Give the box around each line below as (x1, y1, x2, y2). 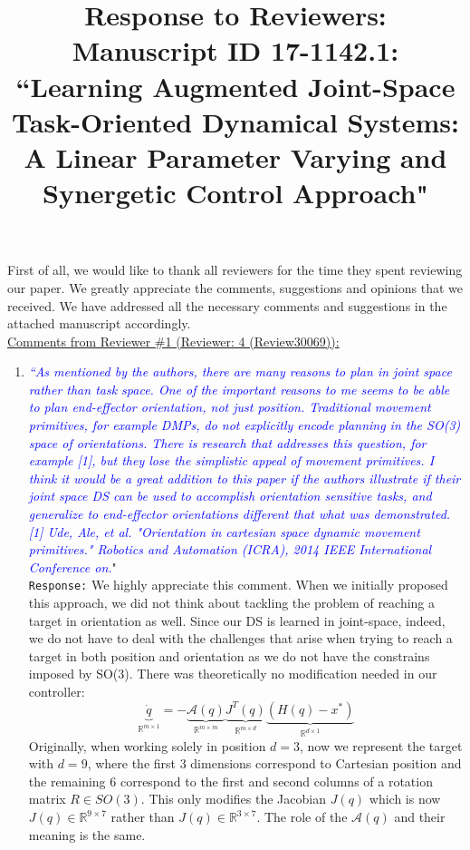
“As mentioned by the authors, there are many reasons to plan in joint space (28, 362, 452, 381)
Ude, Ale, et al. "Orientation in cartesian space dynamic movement (47, 522, 420, 541)
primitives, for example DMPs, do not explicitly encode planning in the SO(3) (28, 415, 461, 435)
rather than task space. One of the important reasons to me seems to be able (28, 379, 450, 398)
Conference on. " (28, 557, 117, 576)
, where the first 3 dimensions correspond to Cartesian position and (87, 754, 462, 773)
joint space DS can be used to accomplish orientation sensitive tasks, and (28, 486, 432, 505)
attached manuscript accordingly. (7, 314, 191, 333)
